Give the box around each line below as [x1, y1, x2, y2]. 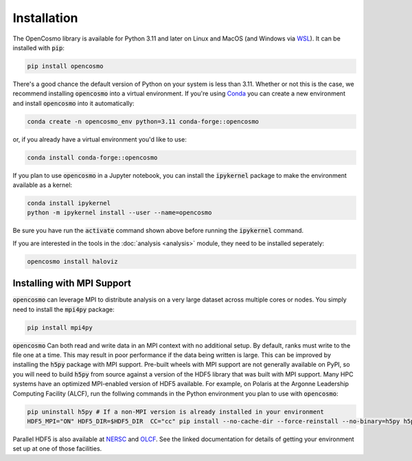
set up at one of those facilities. [12, 445, 102, 453]
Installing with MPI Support [12, 278, 132, 289]
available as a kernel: [12, 181, 72, 189]
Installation [12, 10, 78, 25]
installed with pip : [12, 43, 65, 52]
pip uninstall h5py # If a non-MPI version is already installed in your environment [27, 407, 324, 416]
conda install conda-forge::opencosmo [27, 153, 158, 161]
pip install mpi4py [27, 324, 93, 331]
